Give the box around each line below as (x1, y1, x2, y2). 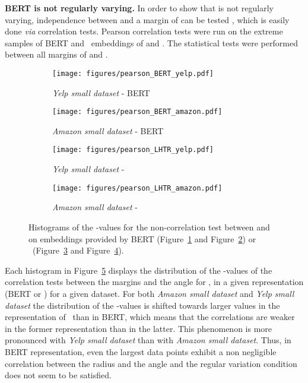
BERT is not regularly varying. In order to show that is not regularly (5, 2, 274, 14)
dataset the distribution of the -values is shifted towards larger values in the (5, 299, 280, 311)
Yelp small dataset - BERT (52, 86, 150, 99)
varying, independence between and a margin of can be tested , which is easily (5, 13, 290, 26)
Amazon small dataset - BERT (52, 124, 164, 137)
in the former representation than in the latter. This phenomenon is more (5, 322, 272, 334)
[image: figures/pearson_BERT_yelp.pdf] (52, 69, 214, 78)
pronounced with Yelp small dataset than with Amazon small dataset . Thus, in (5, 334, 291, 346)
